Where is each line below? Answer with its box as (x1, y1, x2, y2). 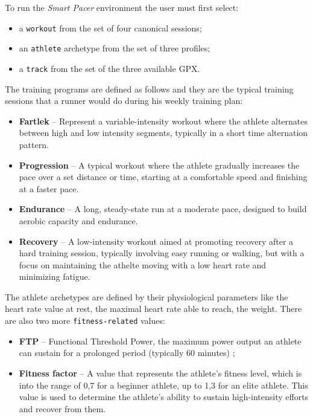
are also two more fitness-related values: (5, 314, 165, 327)
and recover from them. (19, 402, 106, 415)
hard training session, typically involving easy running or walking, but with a (19, 247, 305, 259)
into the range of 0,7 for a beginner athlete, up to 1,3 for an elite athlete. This (19, 378, 308, 391)
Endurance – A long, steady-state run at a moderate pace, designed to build (19, 202, 307, 215)
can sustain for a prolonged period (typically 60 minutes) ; (19, 346, 235, 359)
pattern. (19, 138, 49, 150)
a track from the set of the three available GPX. (19, 62, 200, 74)
